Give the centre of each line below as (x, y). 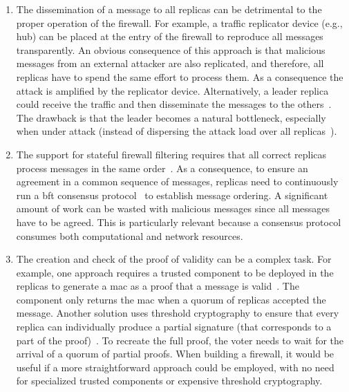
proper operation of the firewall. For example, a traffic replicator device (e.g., (179, 22)
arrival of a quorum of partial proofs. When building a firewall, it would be (175, 354)
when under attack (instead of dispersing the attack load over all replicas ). (177, 131)
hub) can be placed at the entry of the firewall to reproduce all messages (170, 36)
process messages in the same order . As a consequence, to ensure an (162, 168)
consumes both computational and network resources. (130, 235)
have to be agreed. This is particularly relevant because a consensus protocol (179, 222)
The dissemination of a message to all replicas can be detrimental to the (169, 9)
